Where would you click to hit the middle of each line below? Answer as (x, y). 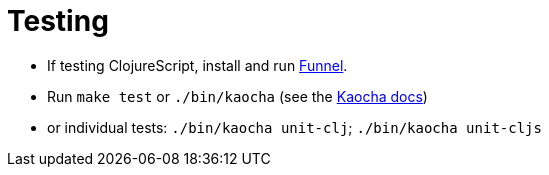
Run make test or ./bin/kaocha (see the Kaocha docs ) (237, 96)
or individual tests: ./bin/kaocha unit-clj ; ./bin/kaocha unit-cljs (294, 127)
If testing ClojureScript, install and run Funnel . (197, 65)
